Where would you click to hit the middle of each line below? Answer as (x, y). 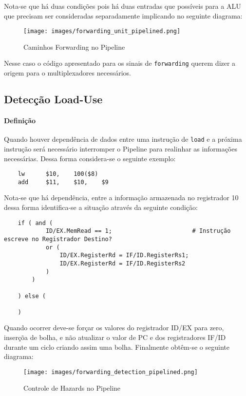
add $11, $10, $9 (63, 182)
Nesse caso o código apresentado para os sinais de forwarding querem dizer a (120, 63)
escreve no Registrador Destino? (58, 239)
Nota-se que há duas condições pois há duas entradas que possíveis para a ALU (123, 6)
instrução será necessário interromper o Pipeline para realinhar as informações (121, 148)
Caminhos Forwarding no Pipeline (74, 47)
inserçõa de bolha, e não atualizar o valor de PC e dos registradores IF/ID (115, 337)
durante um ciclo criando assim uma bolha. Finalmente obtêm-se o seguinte (117, 347)
